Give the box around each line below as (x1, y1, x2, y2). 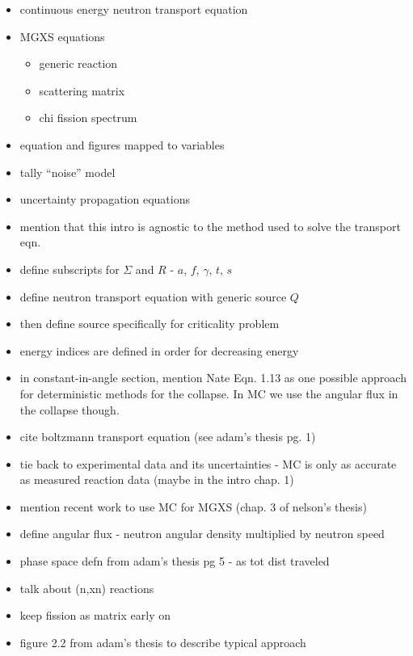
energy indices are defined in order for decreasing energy (19, 342, 299, 359)
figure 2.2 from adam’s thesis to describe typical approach (19, 633, 306, 650)
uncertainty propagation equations (19, 191, 190, 208)
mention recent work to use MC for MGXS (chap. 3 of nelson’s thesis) (19, 498, 367, 515)
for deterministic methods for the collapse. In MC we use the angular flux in (19, 385, 398, 402)
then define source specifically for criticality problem (19, 315, 280, 332)
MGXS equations (19, 27, 105, 44)
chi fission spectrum (39, 109, 137, 126)
